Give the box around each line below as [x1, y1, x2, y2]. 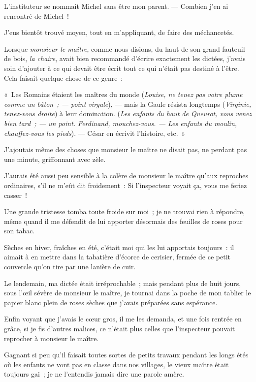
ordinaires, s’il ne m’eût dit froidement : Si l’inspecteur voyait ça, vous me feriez [4, 180, 247, 190]
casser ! [4, 190, 27, 200]
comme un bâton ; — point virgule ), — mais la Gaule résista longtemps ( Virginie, [4, 98, 251, 109]
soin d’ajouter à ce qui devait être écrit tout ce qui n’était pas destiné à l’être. [4, 63, 239, 73]
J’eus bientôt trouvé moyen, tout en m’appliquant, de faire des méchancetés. [4, 27, 234, 37]
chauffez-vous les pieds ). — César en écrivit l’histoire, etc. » [4, 127, 186, 138]
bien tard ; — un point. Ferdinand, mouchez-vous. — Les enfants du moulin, [4, 118, 237, 128]
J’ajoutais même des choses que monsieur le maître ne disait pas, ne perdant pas [4, 144, 247, 155]
